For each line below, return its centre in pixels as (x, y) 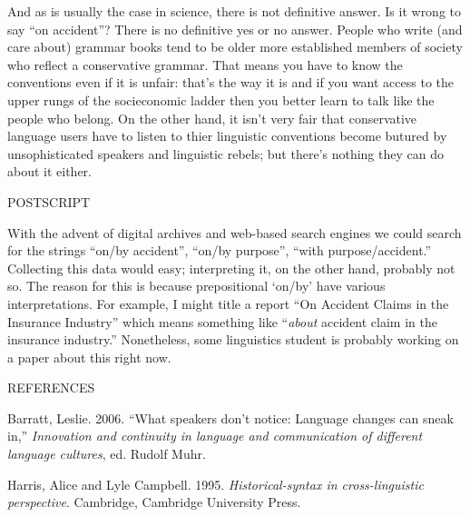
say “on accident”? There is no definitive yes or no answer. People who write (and (235, 29)
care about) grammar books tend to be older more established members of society (235, 47)
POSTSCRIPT (49, 201)
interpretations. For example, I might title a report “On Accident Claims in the (228, 303)
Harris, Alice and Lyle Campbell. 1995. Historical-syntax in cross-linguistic (215, 484)
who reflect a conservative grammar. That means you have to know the (205, 64)
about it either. (50, 171)
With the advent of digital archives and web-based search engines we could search (235, 232)
